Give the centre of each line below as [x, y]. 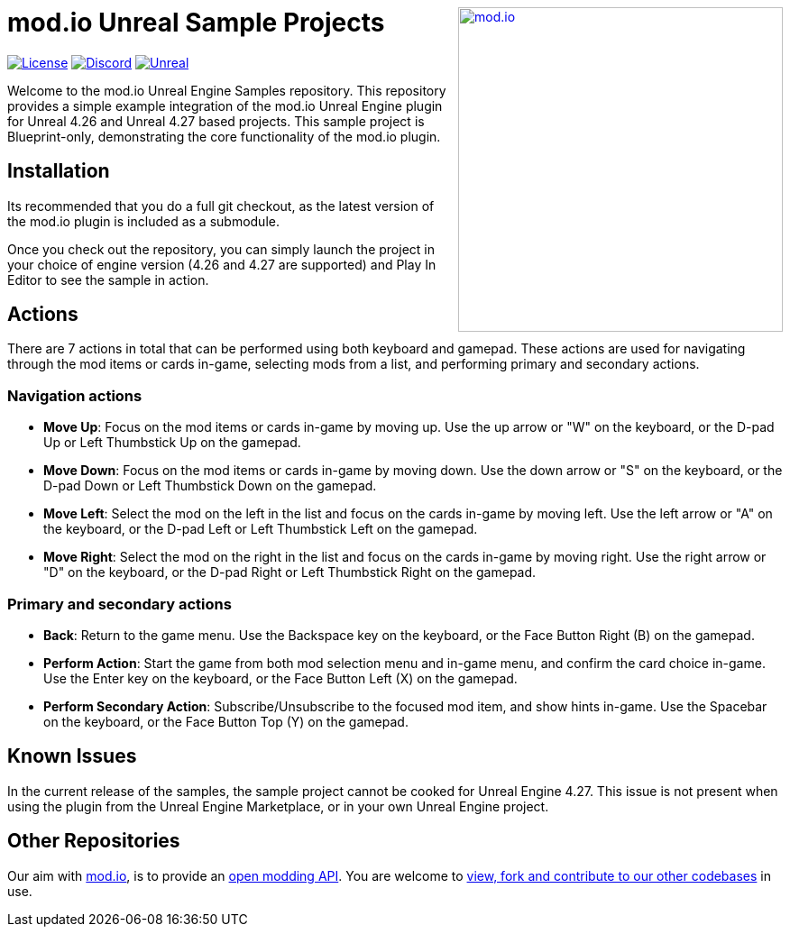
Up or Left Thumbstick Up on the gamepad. [172, 443]
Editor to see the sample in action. [108, 279]
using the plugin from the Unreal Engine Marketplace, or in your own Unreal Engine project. [278, 806]
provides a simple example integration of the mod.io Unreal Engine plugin [225, 105]
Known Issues [72, 756]
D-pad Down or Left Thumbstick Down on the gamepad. [210, 486]
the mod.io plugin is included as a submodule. [143, 221]
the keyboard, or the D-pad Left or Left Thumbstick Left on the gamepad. [261, 529]
